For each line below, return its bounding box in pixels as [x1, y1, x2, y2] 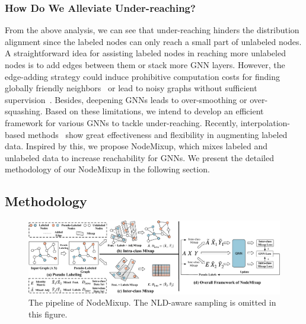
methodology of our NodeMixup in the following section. [5, 163, 210, 175]
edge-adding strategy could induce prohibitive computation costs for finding [5, 70, 280, 82]
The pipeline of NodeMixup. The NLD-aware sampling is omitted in [28, 296, 276, 309]
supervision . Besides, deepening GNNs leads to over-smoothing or [5, 93, 247, 105]
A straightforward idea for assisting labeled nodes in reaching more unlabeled [5, 47, 286, 59]
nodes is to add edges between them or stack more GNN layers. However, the [5, 59, 285, 70]
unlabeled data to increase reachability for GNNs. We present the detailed [5, 151, 274, 163]
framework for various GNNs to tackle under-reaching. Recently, [5, 116, 238, 129]
